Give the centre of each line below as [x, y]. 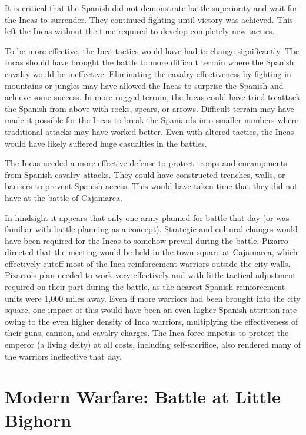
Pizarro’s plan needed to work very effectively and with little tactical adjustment [150, 275]
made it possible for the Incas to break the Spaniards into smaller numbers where [152, 120]
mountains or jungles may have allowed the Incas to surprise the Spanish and [144, 85]
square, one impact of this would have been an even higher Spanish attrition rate [151, 310]
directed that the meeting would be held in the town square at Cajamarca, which [151, 252]
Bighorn [38, 419]
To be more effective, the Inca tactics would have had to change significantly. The [152, 50]
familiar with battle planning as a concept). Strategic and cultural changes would [151, 229]
